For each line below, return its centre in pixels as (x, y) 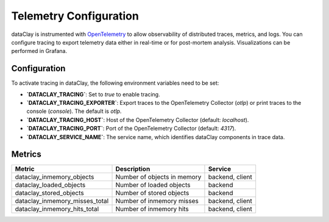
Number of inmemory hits (152, 209)
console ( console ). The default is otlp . (74, 111)
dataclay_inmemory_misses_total (62, 201)
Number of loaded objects (153, 185)
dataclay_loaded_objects (50, 185)
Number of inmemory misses (157, 201)
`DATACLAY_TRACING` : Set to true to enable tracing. (94, 94)
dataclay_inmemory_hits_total (57, 209)
